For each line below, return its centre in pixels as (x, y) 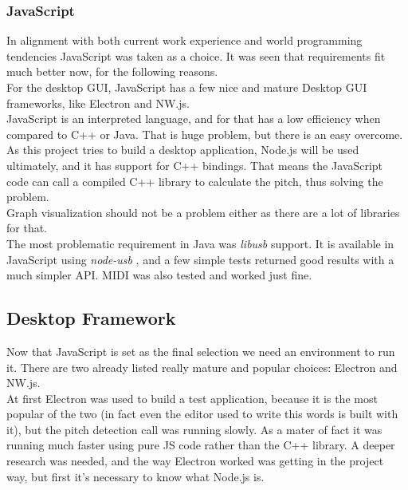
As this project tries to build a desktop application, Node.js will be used (183, 150)
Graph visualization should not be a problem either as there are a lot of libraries (203, 212)
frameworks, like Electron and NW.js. (98, 103)
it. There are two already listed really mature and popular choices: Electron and (202, 367)
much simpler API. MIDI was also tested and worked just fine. (159, 275)
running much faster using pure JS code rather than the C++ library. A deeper (201, 445)
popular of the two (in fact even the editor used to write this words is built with (202, 414)
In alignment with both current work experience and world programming (184, 40)
